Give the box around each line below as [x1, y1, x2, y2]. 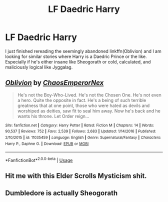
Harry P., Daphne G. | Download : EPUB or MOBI [5, 141, 89, 146]
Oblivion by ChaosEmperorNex [5, 78, 104, 87]
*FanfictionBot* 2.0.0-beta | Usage [5, 156, 73, 163]
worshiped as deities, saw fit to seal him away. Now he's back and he [17, 107, 161, 113]
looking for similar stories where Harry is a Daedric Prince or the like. [5, 53, 147, 59]
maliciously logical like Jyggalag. [5, 64, 73, 70]
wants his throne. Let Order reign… [17, 113, 89, 119]
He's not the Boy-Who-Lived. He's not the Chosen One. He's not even [17, 91, 161, 98]
